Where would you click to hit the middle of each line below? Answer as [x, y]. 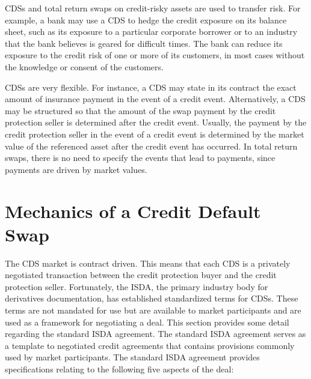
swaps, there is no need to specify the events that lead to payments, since [140, 158]
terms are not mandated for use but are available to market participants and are [153, 310]
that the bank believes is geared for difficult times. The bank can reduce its [144, 43]
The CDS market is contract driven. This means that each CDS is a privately [148, 263]
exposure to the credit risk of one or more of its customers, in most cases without [155, 55]
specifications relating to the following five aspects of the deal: [119, 368]
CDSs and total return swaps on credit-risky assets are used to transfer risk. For [153, 8]
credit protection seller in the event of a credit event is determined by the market [155, 134]
